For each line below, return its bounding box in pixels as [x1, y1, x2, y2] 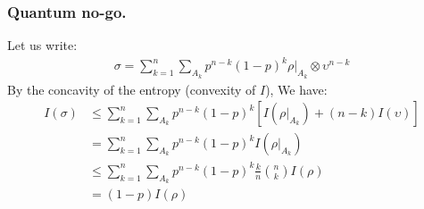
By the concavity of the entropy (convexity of [7, 79, 256, 98]
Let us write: [7, 36, 78, 54]
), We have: [265, 79, 328, 98]
